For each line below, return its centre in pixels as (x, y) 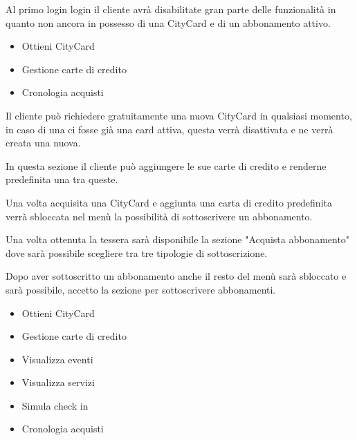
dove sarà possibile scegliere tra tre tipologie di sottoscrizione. (137, 252)
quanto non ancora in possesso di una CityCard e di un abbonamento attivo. (168, 22)
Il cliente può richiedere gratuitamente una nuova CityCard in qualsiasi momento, (179, 115)
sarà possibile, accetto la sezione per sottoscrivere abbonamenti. (141, 289)
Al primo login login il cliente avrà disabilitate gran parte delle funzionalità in (171, 9)
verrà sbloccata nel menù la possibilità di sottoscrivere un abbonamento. (159, 216)
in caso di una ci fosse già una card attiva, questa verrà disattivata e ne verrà (170, 129)
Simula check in (55, 405)
